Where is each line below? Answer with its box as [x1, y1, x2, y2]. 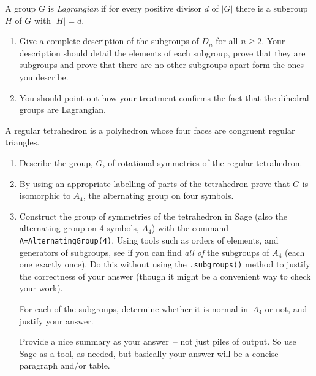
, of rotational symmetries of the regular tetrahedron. [102, 156, 303, 169]
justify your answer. [19, 314, 94, 327]
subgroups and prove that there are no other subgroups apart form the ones [19, 58, 304, 71]
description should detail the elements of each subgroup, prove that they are [19, 46, 306, 59]
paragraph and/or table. [19, 359, 110, 372]
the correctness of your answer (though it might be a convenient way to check [19, 269, 311, 282]
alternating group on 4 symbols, [19, 221, 139, 234]
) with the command [151, 221, 228, 234]
